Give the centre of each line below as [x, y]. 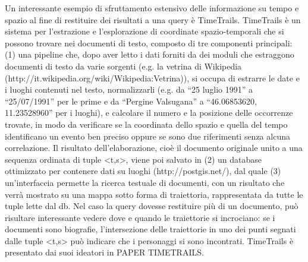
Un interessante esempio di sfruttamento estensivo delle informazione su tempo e [152, 8]
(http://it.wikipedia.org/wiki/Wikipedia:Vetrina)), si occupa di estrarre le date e [152, 78]
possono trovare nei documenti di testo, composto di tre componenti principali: [149, 42]
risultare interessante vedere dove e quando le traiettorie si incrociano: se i [140, 217]
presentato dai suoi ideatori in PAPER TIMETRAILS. [104, 252]
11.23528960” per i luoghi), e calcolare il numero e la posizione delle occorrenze [149, 113]
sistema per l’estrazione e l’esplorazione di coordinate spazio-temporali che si [144, 31]
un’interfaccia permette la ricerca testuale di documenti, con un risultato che [145, 182]
